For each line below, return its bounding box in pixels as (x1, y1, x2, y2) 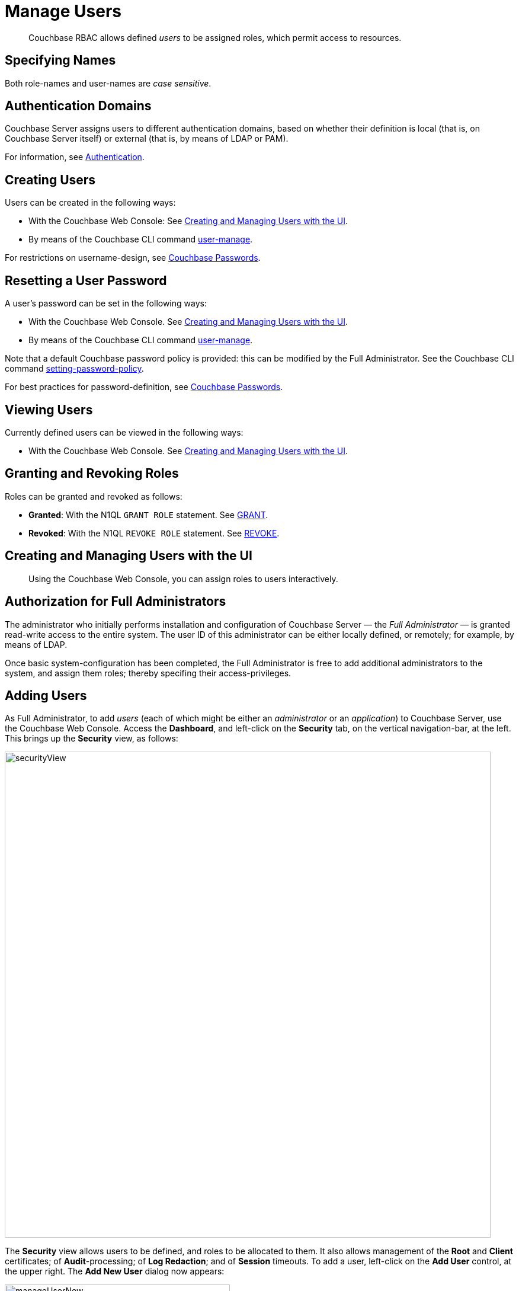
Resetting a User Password (5, 273, 167, 288)
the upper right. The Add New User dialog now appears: (5, 1266, 225, 1277)
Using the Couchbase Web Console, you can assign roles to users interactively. (28, 573, 338, 584)
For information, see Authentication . (5, 152, 145, 162)
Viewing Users (5, 402, 93, 417)
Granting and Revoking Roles (5, 466, 179, 481)
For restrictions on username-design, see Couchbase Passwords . (5, 253, 261, 263)
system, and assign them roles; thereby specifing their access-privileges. (5, 667, 291, 678)
